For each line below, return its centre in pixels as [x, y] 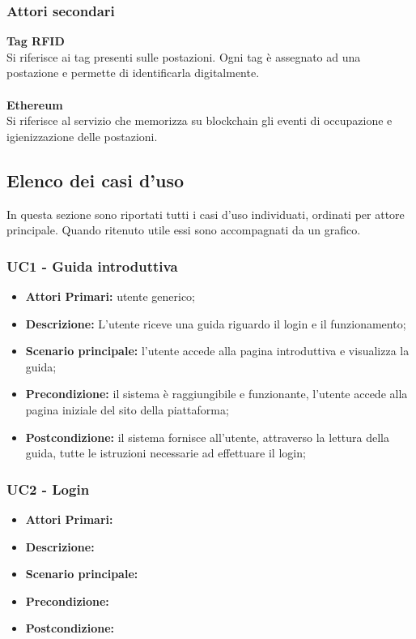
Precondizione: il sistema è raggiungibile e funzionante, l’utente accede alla [216, 394]
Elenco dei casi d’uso [96, 180]
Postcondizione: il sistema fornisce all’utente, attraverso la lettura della [207, 437]
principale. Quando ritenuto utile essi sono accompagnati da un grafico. [184, 230]
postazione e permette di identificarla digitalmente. [133, 73]
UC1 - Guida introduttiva [92, 266]
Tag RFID [36, 41]
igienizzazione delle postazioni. [82, 136]
